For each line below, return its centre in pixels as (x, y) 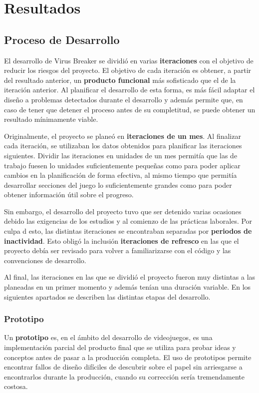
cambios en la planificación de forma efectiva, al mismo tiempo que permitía (121, 175)
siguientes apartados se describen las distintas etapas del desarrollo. (107, 296)
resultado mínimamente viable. (51, 119)
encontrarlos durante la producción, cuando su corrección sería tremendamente (124, 376)
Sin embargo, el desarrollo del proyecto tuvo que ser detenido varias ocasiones (123, 211)
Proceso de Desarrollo (62, 39)
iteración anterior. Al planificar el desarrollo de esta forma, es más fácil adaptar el (129, 90)
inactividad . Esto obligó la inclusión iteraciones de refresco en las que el (122, 240)
